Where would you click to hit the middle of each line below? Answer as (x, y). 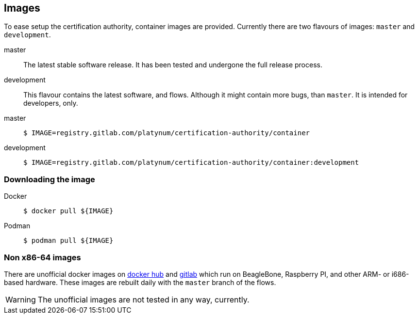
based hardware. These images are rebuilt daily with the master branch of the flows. (140, 282)
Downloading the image (50, 179)
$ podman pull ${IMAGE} (68, 241)
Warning (21, 299)
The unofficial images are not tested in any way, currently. (143, 299)
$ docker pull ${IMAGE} (68, 211)
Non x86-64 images (42, 257)
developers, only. (51, 103)
